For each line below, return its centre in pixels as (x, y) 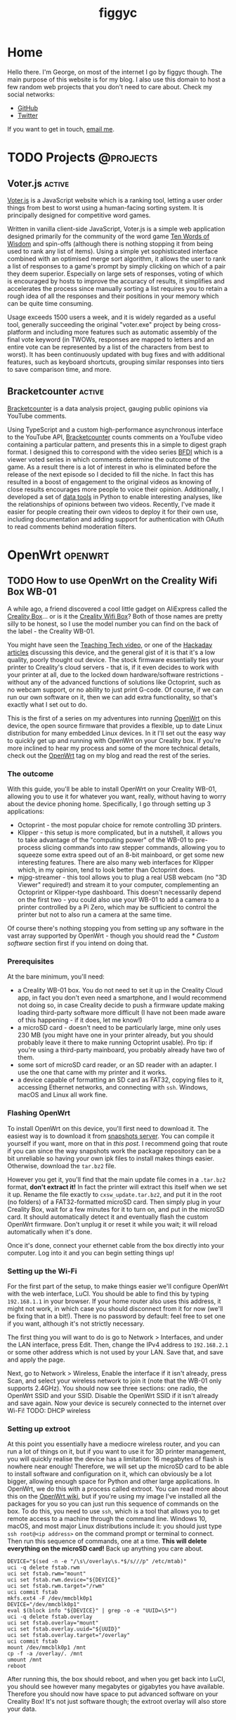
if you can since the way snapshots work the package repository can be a (114, 1151)
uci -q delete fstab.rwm (44, 1568)
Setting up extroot (39, 1428)
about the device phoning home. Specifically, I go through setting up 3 (109, 804)
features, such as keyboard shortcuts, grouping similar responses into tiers (116, 362)
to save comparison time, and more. (59, 369)
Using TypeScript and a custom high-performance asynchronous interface (115, 429)
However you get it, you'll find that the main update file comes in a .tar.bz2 (117, 1179)
